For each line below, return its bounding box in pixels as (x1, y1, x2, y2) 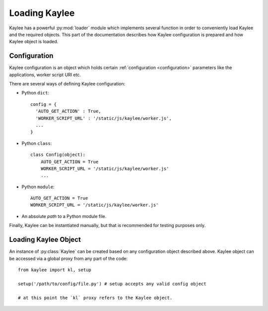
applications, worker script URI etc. (9, 72, 81, 78)
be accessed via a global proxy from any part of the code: (9, 255, 128, 261)
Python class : (21, 140, 52, 146)
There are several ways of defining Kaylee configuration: (9, 81, 126, 87)
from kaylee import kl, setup (18, 267, 92, 273)
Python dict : (21, 90, 50, 96)
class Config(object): (30, 152, 86, 157)
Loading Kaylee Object (9, 235, 81, 244)
